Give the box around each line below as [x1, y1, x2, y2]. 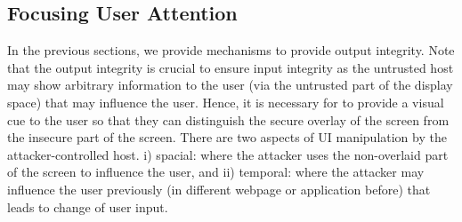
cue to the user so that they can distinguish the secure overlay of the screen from [7, 110, 450, 129]
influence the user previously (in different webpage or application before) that [7, 179, 431, 198]
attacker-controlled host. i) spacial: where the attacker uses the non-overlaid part [7, 145, 449, 163]
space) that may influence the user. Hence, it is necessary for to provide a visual [7, 92, 444, 111]
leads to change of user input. [7, 197, 168, 216]
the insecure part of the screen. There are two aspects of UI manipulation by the [7, 128, 447, 147]
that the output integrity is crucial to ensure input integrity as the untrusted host [7, 58, 454, 76]
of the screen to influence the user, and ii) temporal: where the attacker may [7, 163, 425, 181]
